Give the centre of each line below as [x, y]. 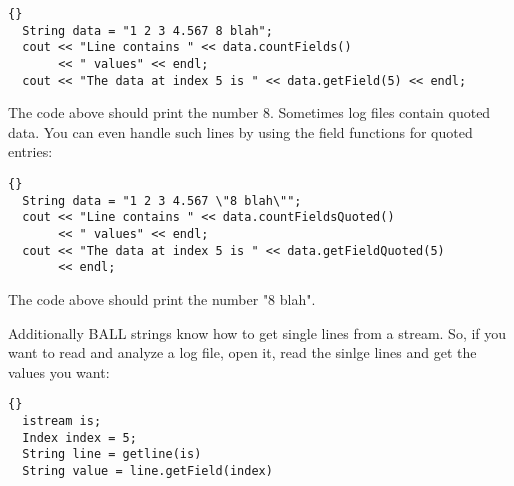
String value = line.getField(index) [147, 471]
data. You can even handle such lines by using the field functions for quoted [240, 131]
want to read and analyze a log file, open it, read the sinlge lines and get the [242, 352]
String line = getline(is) [112, 454]
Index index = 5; [79, 437]
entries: [30, 151]
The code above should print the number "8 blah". [162, 299]
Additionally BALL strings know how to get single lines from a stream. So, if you [257, 332]
